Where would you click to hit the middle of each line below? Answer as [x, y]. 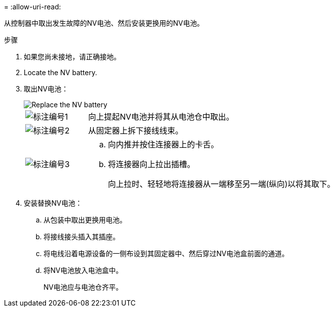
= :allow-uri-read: [33, 7]
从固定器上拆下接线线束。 [136, 131]
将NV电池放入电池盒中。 [83, 270]
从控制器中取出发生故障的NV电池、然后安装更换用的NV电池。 [104, 23]
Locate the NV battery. [61, 72]
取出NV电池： [46, 89]
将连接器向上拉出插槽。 [151, 164]
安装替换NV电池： [53, 203]
